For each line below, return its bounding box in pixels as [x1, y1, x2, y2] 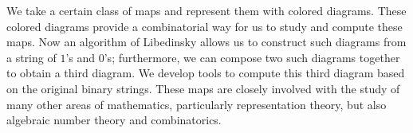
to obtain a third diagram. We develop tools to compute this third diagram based [6, 65, 405, 81]
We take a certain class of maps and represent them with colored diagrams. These [6, 2, 407, 18]
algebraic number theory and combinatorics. [6, 111, 222, 128]
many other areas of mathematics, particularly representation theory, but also [6, 96, 387, 112]
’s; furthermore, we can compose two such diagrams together [104, 49, 400, 65]
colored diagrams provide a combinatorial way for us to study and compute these [6, 18, 403, 34]
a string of [6, 49, 57, 65]
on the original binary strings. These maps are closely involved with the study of [6, 80, 400, 96]
